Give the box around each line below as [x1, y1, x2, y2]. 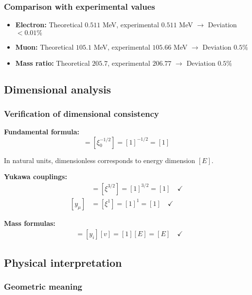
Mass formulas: [4, 218, 55, 228]
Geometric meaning [4, 280, 82, 293]
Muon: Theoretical [15, 41, 74, 52]
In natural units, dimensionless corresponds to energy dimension [4, 155, 196, 165]
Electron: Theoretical [15, 19, 83, 30]
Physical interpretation [4, 255, 122, 270]
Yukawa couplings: [4, 171, 67, 182]
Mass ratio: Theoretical [15, 58, 90, 68]
